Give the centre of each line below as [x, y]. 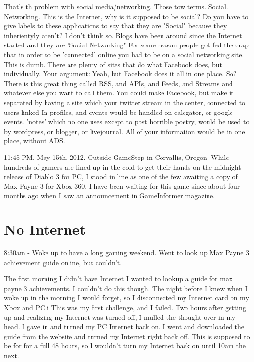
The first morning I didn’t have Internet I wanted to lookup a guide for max [118, 279]
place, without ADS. [35, 141]
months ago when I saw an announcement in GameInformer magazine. [110, 195]
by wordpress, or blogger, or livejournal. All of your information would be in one [125, 131]
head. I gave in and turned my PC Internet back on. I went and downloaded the [124, 327]
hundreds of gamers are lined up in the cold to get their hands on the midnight [123, 167]
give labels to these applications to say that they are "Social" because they [115, 26]
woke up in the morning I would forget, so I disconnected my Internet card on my [127, 298]
